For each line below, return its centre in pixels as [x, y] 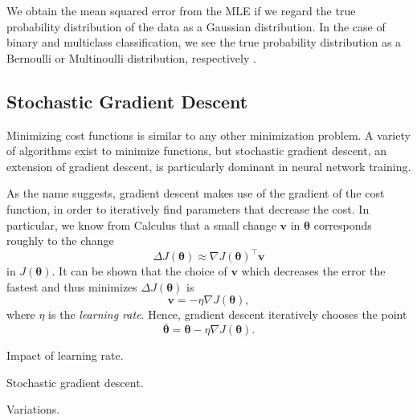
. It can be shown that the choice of [139, 271]
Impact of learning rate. [65, 355]
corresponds [343, 224]
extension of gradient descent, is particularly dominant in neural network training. [209, 166]
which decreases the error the [313, 271]
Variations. [33, 409]
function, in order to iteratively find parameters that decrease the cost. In [188, 208]
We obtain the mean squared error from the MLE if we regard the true [181, 10]
